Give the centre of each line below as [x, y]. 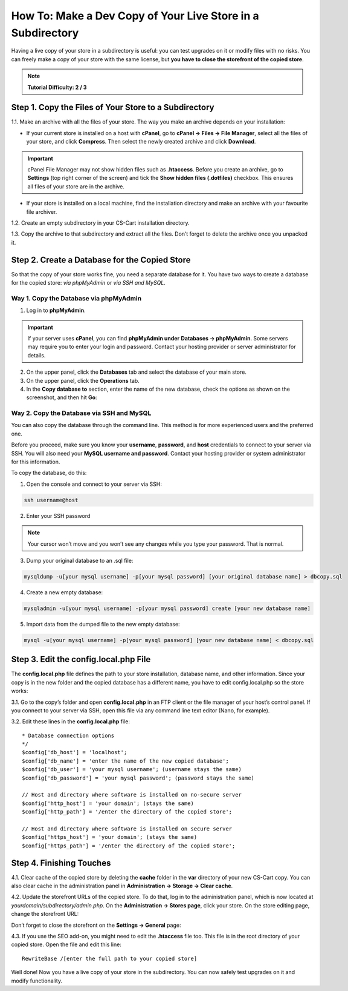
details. [37, 355]
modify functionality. [37, 981]
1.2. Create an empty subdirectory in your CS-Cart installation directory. [100, 223]
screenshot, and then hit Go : [62, 397]
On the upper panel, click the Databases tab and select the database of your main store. [137, 372]
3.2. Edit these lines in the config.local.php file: [70, 721]
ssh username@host [51, 500]
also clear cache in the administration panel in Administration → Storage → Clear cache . [122, 886]
